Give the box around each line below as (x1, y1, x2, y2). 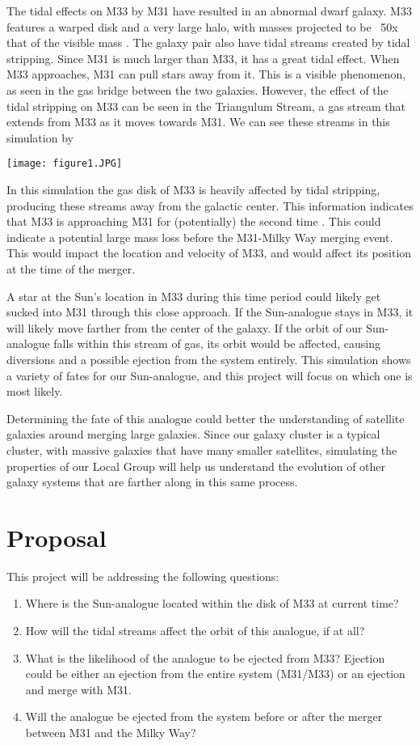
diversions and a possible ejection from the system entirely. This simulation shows (6, 350, 411, 367)
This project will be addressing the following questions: (6, 567, 279, 584)
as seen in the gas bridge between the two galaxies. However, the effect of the (6, 81, 388, 98)
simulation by (6, 129, 73, 146)
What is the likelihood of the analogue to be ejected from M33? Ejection (25, 649, 385, 666)
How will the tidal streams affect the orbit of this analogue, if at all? (25, 622, 365, 638)
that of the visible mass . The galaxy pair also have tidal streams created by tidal (6, 34, 410, 51)
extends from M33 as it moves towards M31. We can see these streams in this (6, 113, 390, 130)
